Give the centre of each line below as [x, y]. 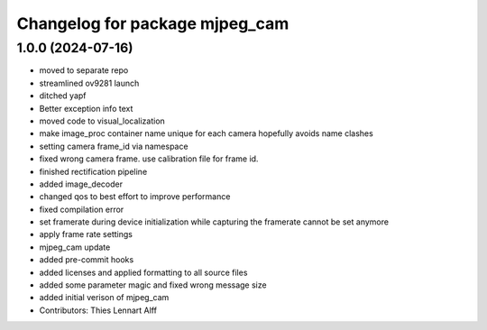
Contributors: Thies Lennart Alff [98, 310]
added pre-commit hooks [87, 260]
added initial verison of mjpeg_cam [104, 298]
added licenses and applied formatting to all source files [143, 272]
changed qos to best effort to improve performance [135, 197]
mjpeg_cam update [75, 247]
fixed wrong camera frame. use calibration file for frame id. [149, 159]
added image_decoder [81, 184]
